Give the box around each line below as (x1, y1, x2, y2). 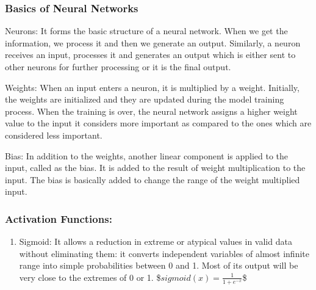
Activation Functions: (5, 211, 112, 226)
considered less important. (5, 128, 102, 141)
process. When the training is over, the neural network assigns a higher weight (5, 104, 298, 117)
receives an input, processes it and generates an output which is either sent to (5, 48, 296, 61)
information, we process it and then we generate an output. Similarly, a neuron (5, 36, 301, 49)
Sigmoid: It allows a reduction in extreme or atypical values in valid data (19, 235, 292, 248)
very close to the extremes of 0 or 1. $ (19, 270, 161, 283)
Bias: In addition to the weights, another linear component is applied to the (5, 149, 289, 162)
